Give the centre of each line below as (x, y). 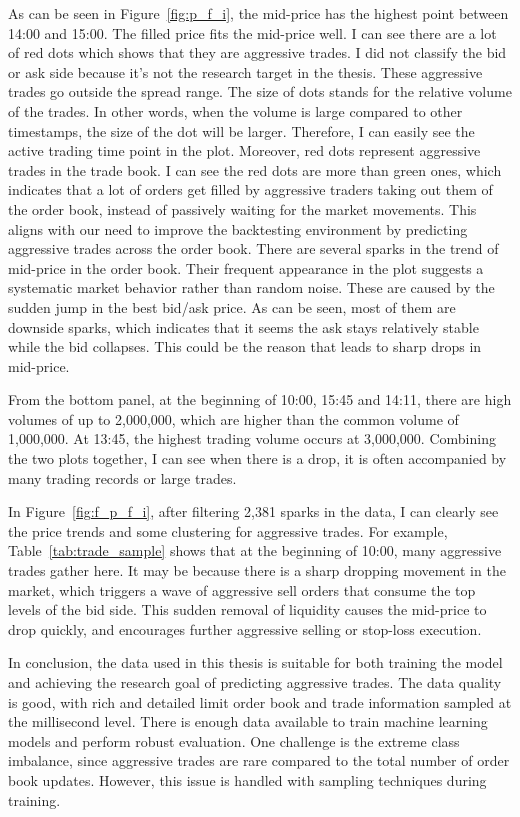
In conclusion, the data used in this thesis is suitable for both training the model (255, 662)
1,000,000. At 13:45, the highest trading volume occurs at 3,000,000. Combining (252, 438)
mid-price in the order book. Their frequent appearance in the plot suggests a (246, 267)
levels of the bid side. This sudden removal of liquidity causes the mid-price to (247, 609)
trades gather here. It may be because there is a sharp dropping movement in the (257, 570)
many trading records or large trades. (122, 477)
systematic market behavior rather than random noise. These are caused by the (251, 287)
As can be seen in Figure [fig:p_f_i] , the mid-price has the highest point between (258, 13)
